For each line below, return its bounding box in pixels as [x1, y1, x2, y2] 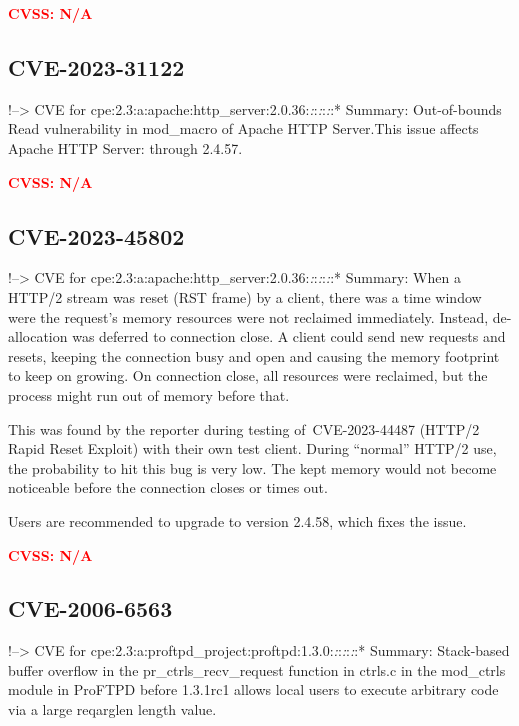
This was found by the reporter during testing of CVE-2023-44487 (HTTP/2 [8, 418, 480, 439]
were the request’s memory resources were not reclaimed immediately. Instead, [8, 306, 489, 327]
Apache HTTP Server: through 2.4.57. [8, 137, 243, 158]
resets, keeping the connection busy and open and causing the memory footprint [8, 345, 500, 366]
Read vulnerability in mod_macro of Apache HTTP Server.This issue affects [8, 118, 479, 139]
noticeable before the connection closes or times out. [8, 477, 328, 498]
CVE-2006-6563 [8, 593, 173, 624]
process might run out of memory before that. [8, 384, 290, 405]
